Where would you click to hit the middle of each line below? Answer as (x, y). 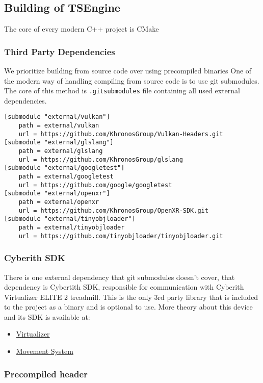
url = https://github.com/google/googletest (95, 185)
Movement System (45, 351)
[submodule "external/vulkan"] (57, 117)
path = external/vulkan (59, 126)
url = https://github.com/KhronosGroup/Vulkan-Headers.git (121, 134)
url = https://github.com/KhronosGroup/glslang (101, 159)
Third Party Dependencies (60, 51)
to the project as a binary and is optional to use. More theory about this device (128, 307)
